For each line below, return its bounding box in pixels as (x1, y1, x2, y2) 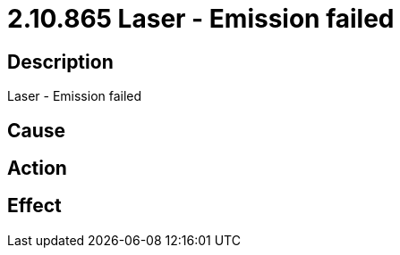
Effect (7, 194, 62, 218)
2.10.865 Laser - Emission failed (7, 4, 395, 34)
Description (7, 50, 114, 73)
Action (7, 157, 67, 180)
